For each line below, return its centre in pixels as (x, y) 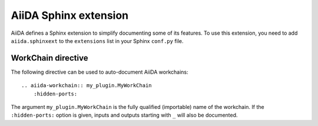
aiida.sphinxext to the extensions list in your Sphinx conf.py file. (97, 41)
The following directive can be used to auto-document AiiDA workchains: (100, 72)
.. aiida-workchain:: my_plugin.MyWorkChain (87, 86)
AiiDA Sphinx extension (70, 15)
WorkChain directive (49, 58)
